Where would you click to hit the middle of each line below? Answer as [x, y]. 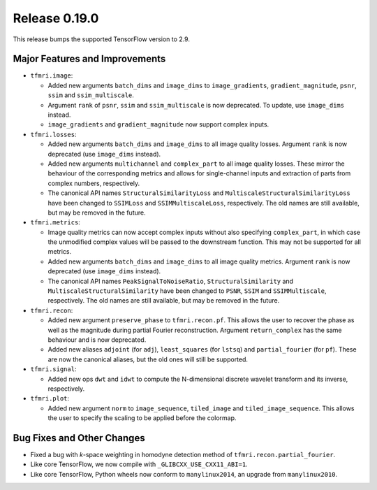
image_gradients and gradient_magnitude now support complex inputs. [158, 124]
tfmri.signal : [53, 369]
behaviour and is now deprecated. [97, 340]
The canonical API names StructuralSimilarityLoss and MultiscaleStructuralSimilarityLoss [199, 193]
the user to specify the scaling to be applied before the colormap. [142, 418]
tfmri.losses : [53, 134]
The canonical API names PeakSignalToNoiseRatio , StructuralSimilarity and [170, 281]
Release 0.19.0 [56, 18]
